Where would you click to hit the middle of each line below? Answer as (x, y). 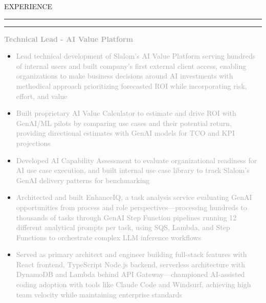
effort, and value (42, 96)
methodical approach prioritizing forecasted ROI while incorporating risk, (131, 85)
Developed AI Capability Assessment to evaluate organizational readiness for (137, 160)
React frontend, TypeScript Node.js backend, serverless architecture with (130, 264)
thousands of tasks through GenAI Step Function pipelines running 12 (126, 217)
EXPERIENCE (28, 6)
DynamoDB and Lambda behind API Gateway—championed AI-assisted (130, 274)
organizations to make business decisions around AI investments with (125, 76)
